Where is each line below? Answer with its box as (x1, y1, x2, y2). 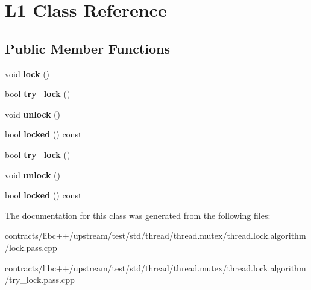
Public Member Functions (5, 39, 170, 57)
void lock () (5, 67, 50, 80)
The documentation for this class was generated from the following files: (5, 209, 271, 221)
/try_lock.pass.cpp (5, 273, 75, 286)
